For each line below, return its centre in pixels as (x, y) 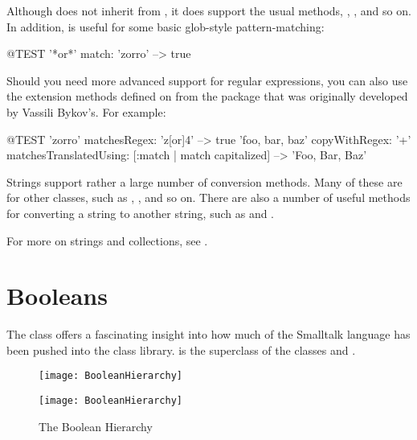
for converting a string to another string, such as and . (141, 213)
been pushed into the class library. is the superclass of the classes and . (181, 350)
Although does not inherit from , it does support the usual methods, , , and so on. (209, 10)
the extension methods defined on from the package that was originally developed (207, 96)
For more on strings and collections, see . (107, 240)
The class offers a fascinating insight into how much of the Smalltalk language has (208, 334)
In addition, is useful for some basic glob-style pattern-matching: (166, 26)
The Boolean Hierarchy (96, 426)
